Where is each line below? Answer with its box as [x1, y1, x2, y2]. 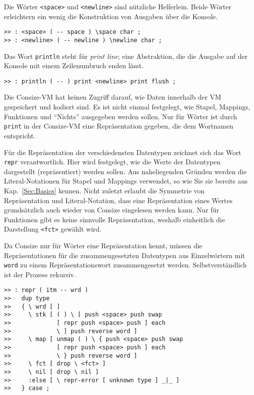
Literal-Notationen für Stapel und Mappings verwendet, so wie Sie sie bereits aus [4, 176, 248, 186]
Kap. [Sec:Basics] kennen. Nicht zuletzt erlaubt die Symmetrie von [4, 185, 205, 195]
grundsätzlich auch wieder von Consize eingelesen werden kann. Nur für [4, 205, 220, 215]
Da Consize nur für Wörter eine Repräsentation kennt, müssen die [4, 240, 203, 250]
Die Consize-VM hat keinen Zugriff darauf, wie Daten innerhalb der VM [4, 92, 222, 102]
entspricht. [4, 130, 36, 140]
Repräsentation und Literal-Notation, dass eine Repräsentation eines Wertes [4, 195, 232, 205]
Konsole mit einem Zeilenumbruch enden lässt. [4, 60, 144, 71]
